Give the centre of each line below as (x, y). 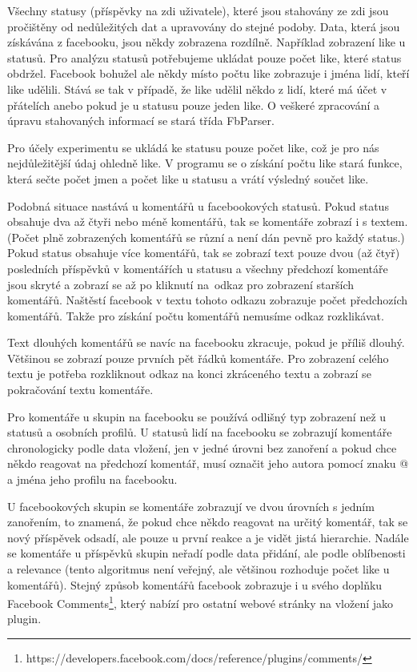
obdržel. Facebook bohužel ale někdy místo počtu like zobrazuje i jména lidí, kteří (208, 73)
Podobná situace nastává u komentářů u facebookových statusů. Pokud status (198, 205)
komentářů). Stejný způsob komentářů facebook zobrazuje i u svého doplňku (195, 584)
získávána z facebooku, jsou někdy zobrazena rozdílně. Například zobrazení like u (206, 42)
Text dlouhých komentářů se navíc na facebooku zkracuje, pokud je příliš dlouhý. (206, 342)
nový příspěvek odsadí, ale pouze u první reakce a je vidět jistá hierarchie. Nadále (208, 537)
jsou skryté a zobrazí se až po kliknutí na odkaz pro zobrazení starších (181, 284)
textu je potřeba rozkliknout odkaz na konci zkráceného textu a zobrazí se (189, 374)
